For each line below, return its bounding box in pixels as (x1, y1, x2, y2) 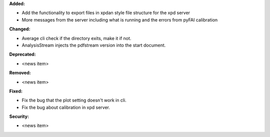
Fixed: (9, 88, 22, 94)
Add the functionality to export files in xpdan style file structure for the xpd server (21, 10, 190, 16)
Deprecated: (9, 51, 36, 57)
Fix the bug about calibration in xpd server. (21, 104, 110, 110)
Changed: (9, 26, 30, 32)
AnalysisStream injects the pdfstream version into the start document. (21, 42, 166, 48)
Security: (9, 113, 29, 119)
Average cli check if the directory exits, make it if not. (21, 35, 131, 41)
